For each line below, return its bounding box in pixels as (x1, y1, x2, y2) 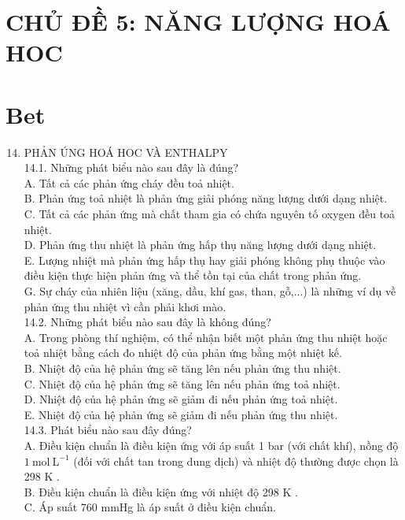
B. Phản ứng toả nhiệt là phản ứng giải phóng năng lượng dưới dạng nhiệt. (24, 190, 388, 206)
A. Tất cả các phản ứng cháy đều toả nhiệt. (24, 174, 234, 191)
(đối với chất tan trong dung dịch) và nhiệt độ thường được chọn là (73, 452, 399, 469)
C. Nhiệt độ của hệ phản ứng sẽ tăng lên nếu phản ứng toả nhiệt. (24, 375, 341, 392)
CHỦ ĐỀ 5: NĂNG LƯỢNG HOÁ (6, 6, 391, 38)
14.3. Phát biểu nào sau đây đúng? (24, 422, 192, 438)
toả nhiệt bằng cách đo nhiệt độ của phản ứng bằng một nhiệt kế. (24, 344, 342, 361)
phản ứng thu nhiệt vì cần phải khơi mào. (24, 298, 226, 314)
